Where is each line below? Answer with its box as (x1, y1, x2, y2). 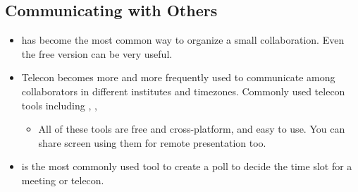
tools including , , (21, 97, 97, 112)
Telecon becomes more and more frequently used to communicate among (21, 70, 335, 85)
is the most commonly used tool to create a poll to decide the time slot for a (21, 159, 352, 174)
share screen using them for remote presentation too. (38, 135, 266, 150)
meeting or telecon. (21, 172, 104, 187)
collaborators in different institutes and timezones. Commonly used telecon (21, 83, 345, 98)
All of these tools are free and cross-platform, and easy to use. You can (38, 121, 345, 136)
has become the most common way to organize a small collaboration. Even (21, 32, 345, 47)
